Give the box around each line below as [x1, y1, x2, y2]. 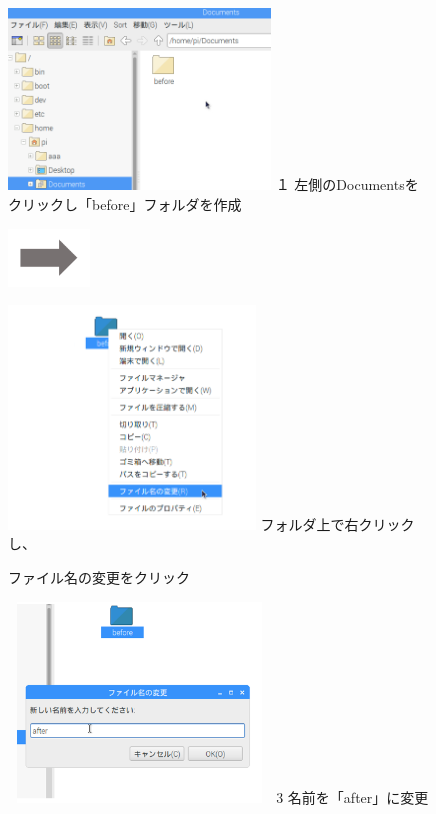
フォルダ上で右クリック [260, 513, 415, 534]
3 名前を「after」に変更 [276, 787, 429, 807]
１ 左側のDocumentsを [275, 174, 419, 195]
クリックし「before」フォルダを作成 [8, 193, 242, 214]
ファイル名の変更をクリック [8, 567, 190, 588]
